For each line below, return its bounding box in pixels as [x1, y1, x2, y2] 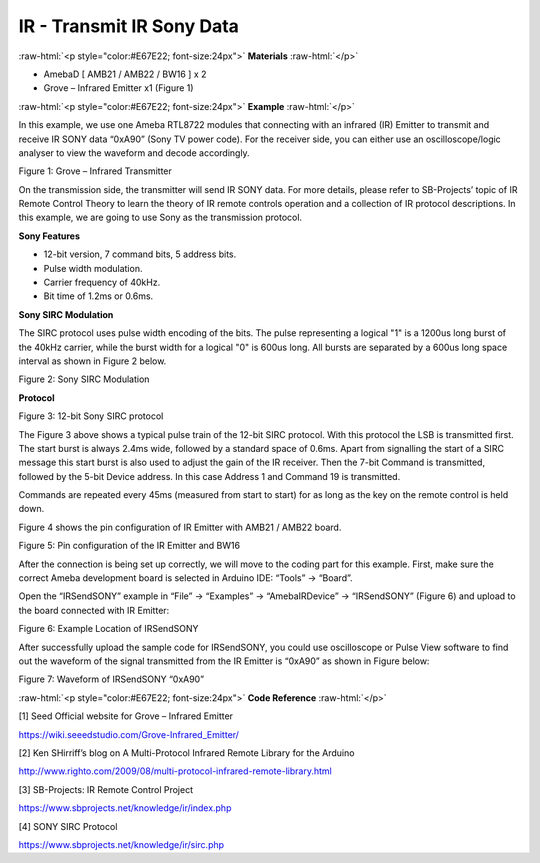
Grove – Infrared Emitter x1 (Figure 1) [43, 82, 194, 94]
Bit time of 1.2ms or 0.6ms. [43, 290, 154, 302]
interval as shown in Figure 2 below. [18, 355, 167, 367]
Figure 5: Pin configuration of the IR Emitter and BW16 [18, 540, 240, 552]
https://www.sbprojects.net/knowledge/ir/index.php [18, 802, 232, 814]
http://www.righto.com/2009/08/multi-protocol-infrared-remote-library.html [18, 765, 332, 777]
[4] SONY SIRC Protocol [18, 820, 118, 832]
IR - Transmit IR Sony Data [18, 15, 240, 37]
